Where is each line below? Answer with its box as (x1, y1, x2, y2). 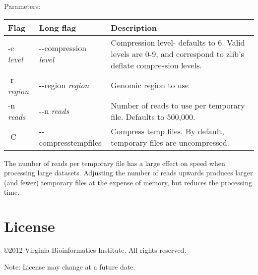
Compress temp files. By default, (111, 125, 224, 137)
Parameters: (4, 1, 41, 11)
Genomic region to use (111, 79, 189, 91)
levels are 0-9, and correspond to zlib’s (111, 48, 244, 59)
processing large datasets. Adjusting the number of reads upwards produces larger (4, 167, 253, 178)
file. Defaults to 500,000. (111, 110, 195, 122)
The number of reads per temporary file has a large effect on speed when (4, 158, 225, 168)
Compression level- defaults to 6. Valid (111, 36, 245, 48)
